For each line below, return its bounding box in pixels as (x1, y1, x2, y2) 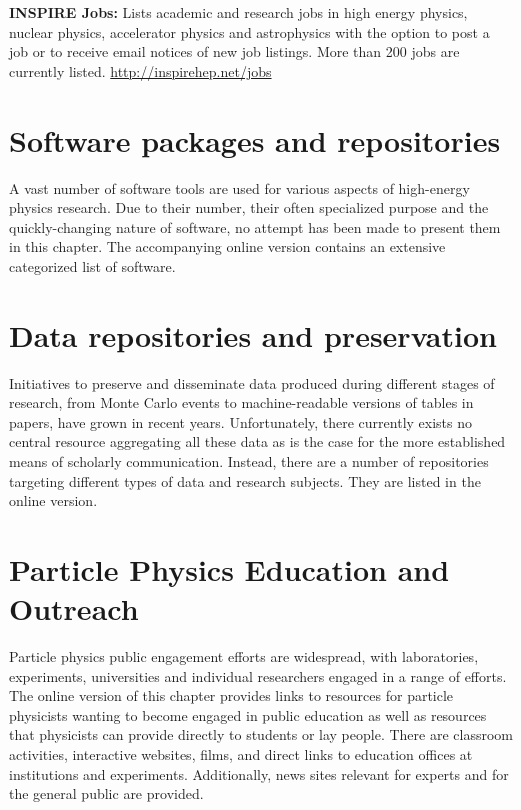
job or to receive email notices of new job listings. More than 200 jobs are (9, 41, 460, 62)
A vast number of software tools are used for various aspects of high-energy (9, 177, 470, 198)
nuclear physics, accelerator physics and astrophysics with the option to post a (9, 21, 490, 42)
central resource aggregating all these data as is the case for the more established (9, 431, 506, 452)
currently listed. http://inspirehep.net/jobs (9, 60, 272, 81)
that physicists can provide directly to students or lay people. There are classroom (9, 724, 513, 745)
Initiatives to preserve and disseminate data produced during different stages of (9, 372, 495, 393)
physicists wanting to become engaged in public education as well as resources (9, 704, 487, 725)
